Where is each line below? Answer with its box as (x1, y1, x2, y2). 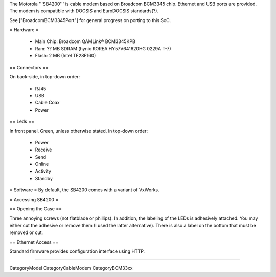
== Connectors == (9, 64, 49, 70)
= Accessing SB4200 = (9, 196, 59, 202)
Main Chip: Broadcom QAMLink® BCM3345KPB (35, 38, 135, 45)
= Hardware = (9, 27, 39, 33)
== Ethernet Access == (9, 239, 59, 245)
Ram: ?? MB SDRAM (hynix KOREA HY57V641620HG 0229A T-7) (35, 45, 171, 51)
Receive (35, 146, 52, 153)
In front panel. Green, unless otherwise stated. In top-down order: (9, 128, 148, 134)
